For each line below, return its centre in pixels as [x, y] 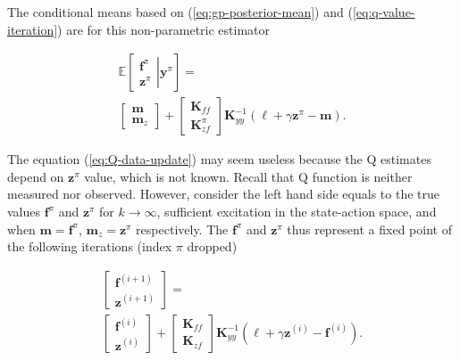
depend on [36, 176]
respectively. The [182, 229]
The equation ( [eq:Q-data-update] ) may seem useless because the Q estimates [219, 159]
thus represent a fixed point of [369, 229]
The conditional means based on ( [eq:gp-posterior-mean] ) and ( [180, 12]
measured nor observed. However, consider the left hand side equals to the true [223, 194]
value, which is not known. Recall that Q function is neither [248, 176]
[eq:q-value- [384, 12]
